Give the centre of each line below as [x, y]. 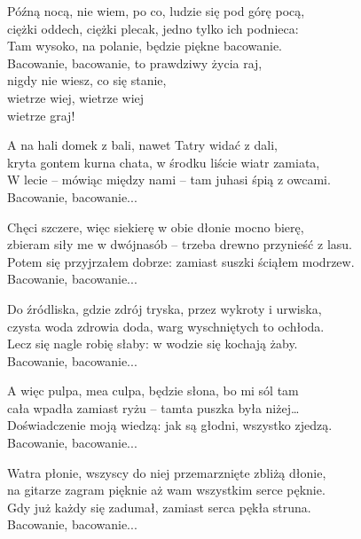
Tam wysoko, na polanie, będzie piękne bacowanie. [145, 46]
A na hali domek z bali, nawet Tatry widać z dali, [142, 145]
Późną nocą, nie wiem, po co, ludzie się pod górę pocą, [156, 11]
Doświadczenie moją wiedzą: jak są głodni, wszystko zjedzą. [170, 425]
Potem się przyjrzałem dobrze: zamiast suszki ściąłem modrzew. [181, 261]
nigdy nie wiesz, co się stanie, [87, 80]
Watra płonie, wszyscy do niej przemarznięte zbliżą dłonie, [167, 472]
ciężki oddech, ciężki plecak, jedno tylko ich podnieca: [153, 28]
